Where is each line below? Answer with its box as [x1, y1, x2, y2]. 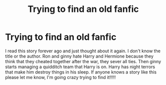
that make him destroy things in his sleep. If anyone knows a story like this [5, 69, 157, 75]
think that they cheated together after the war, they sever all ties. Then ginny [5, 58, 162, 64]
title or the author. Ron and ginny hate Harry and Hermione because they [5, 53, 154, 59]
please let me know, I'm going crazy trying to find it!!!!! [5, 74, 116, 80]
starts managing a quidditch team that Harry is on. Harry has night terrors [5, 64, 155, 70]
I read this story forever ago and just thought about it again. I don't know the [5, 48, 161, 54]
